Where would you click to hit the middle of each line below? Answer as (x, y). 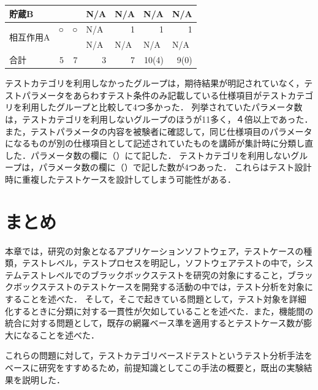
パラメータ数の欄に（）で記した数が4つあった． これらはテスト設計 (175, 167)
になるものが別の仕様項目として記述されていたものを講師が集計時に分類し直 (159, 143)
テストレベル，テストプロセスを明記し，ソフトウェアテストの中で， (159, 263)
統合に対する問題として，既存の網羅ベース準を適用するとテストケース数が (154, 323)
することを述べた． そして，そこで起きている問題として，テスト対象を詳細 (156, 298)
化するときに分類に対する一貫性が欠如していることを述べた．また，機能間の (159, 311)
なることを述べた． (60, 335)
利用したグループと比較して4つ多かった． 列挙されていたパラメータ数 (162, 107)
